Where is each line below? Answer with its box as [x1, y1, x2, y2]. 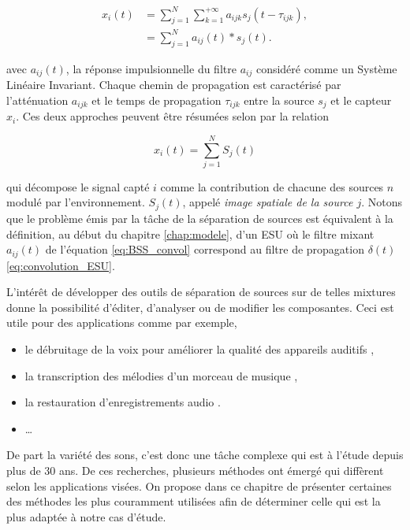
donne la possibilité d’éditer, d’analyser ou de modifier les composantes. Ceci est [6, 298, 394, 315]
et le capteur [330, 91, 392, 108]
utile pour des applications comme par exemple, [6, 314, 237, 331]
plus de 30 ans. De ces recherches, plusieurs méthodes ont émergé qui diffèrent [6, 461, 384, 478]
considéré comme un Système [255, 60, 397, 76]
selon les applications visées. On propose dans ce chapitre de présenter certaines [6, 477, 392, 494]
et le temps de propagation [91, 91, 222, 108]
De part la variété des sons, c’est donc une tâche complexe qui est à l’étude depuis [6, 447, 404, 463]
